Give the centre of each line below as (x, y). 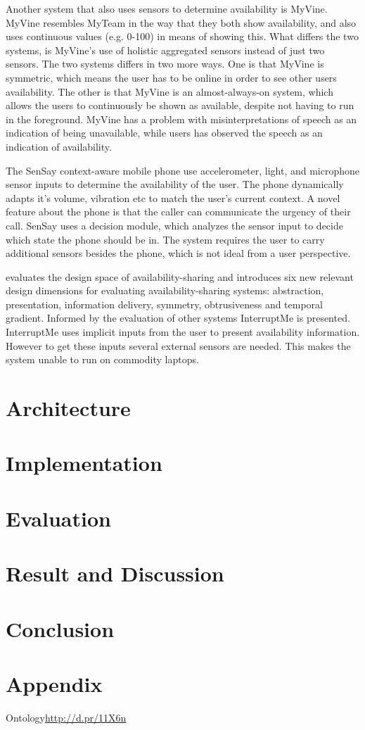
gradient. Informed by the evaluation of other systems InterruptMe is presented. (178, 318)
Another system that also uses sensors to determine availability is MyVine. (167, 8)
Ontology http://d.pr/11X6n (66, 717)
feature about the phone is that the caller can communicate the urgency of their (178, 212)
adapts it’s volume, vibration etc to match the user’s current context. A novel (173, 197)
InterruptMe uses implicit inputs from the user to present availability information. (183, 332)
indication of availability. (59, 146)
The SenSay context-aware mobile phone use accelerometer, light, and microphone (183, 170)
